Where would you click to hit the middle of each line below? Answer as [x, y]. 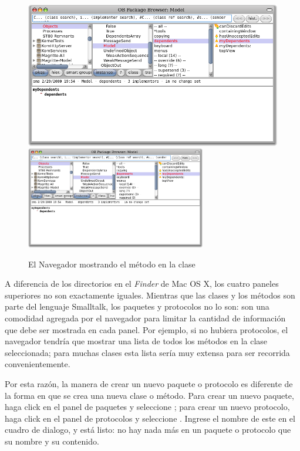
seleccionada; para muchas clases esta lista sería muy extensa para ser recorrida [147, 352]
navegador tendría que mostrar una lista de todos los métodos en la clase [136, 341]
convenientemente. [38, 364]
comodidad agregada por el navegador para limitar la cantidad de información [145, 318]
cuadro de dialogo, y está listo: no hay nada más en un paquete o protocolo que [148, 430]
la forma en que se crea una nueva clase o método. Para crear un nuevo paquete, [149, 395]
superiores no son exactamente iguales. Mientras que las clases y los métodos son [150, 295]
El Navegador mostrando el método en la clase [112, 264]
